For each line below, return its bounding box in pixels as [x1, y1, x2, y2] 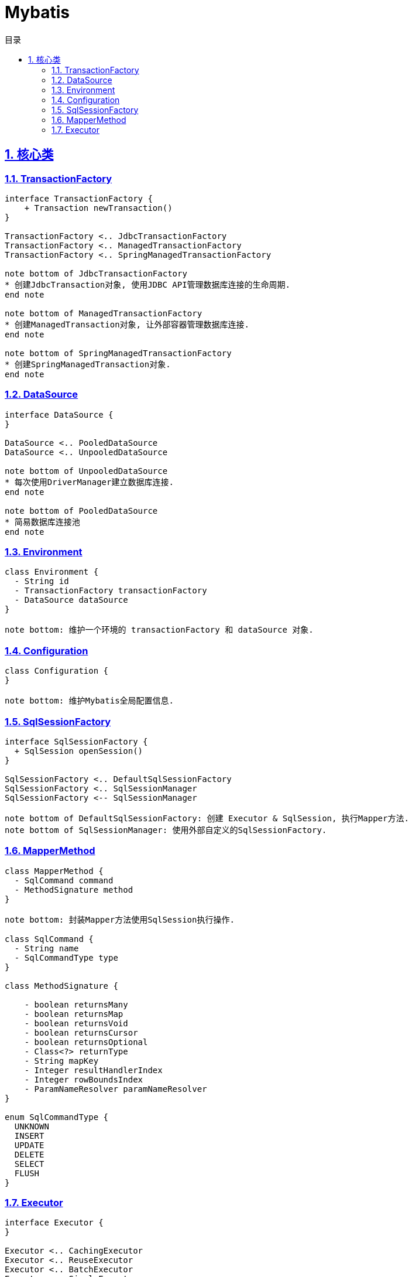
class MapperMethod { [5, 866, 104, 876]
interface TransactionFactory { [5, 193, 153, 203]
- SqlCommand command [14, 875, 114, 885]
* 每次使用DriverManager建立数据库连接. [5, 477, 174, 487]
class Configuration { [5, 666, 109, 676]
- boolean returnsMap [24, 1009, 123, 1019]
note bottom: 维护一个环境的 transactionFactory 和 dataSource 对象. [5, 625, 314, 635]
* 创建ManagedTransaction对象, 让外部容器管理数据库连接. [5, 319, 249, 329]
